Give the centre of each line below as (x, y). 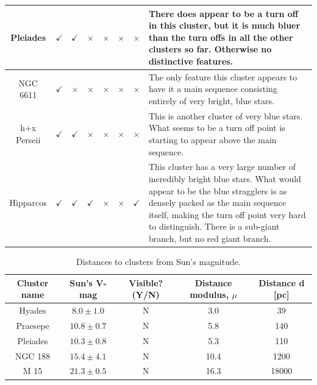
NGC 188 (33, 355)
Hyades (33, 310)
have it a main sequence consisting (213, 89)
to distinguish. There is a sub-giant (214, 226)
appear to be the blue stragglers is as (218, 190)
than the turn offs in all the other (221, 37)
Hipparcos (28, 203)
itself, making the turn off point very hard (227, 214)
